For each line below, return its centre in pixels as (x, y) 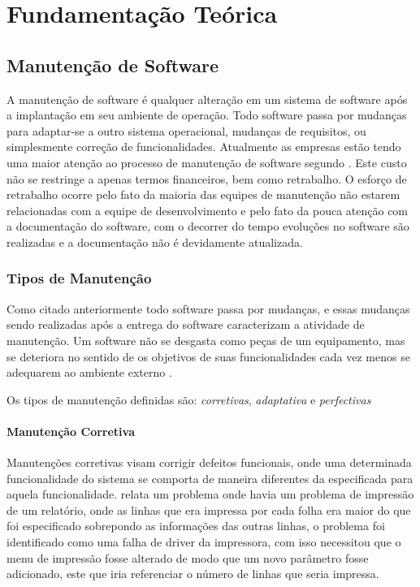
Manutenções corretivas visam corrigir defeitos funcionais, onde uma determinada (209, 462)
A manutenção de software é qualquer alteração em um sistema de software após (207, 99)
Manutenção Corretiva (71, 431)
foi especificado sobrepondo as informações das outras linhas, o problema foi (196, 526)
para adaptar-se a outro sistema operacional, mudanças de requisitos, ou (186, 130)
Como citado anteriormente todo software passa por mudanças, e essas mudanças (208, 308)
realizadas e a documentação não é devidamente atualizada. (155, 242)
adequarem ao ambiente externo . (89, 372)
